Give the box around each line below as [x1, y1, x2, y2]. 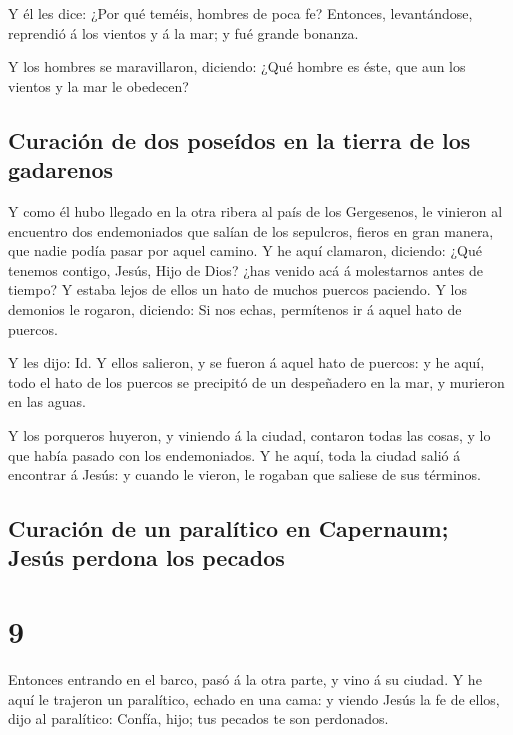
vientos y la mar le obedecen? [8, 75, 189, 96]
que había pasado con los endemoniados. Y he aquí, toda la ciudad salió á [8, 444, 461, 465]
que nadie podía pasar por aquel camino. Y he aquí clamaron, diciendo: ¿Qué [8, 240, 482, 261]
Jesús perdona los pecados [8, 542, 285, 573]
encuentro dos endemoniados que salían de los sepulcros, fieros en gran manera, [8, 220, 494, 241]
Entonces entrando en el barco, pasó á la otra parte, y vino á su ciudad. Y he [8, 668, 482, 689]
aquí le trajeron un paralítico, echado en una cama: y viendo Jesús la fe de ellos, [8, 688, 500, 709]
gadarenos [8, 154, 114, 185]
